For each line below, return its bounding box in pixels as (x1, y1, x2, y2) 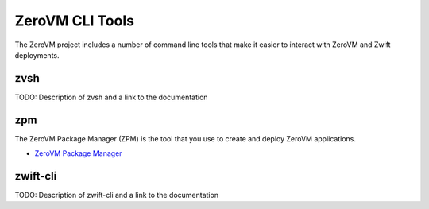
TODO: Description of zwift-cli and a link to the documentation (14, 191, 218, 200)
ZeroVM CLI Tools (14, 12, 135, 29)
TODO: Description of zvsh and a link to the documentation (14, 92, 208, 102)
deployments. (14, 50, 60, 60)
